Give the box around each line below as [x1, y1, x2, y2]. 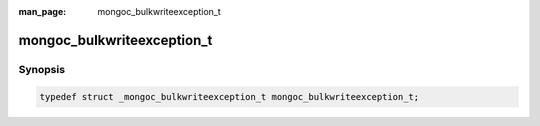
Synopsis [18, 62, 65, 76]
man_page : [18, 6, 67, 17]
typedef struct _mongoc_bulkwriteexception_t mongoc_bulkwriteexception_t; [39, 91, 420, 102]
